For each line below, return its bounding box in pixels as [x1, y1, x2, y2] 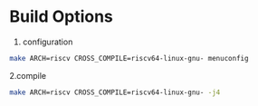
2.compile [9, 70, 47, 81]
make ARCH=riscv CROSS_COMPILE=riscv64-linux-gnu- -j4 [9, 88, 221, 97]
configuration [22, 36, 73, 47]
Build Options [9, 6, 113, 27]
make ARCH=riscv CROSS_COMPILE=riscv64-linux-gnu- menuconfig [9, 53, 249, 63]
